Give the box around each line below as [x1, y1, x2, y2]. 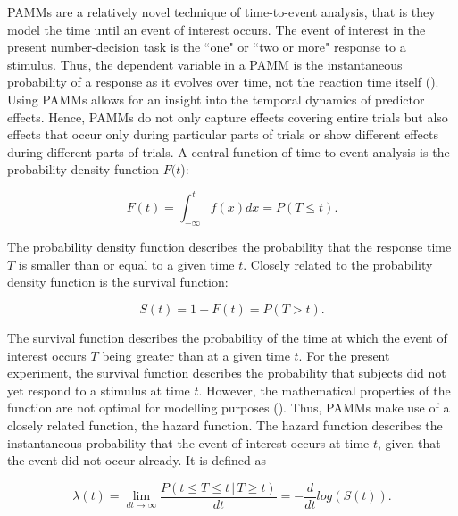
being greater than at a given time [102, 345, 290, 364]
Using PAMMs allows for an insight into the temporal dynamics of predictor [7, 89, 425, 108]
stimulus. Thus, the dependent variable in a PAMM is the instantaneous [7, 54, 403, 73]
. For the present [298, 345, 390, 364]
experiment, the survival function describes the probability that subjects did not [7, 363, 446, 382]
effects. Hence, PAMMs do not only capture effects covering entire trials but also [7, 107, 448, 126]
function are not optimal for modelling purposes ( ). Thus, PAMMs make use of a [7, 398, 450, 417]
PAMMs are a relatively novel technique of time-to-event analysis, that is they [7, 3, 436, 21]
